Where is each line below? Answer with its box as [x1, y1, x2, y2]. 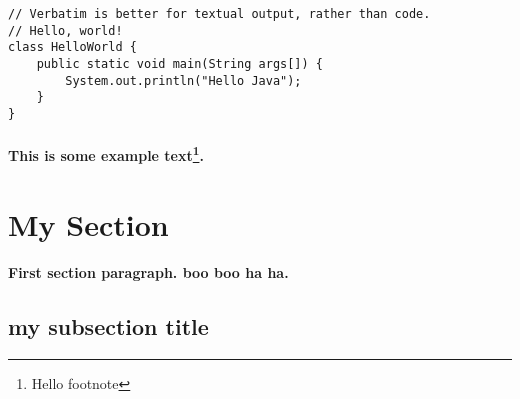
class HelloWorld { [8, 40, 137, 55]
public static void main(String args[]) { [36, 56, 323, 71]
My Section [8, 203, 169, 244]
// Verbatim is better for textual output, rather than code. [8, 7, 431, 21]
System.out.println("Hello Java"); [65, 73, 302, 88]
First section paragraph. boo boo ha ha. [8, 262, 289, 283]
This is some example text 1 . [8, 142, 204, 165]
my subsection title [8, 311, 209, 342]
